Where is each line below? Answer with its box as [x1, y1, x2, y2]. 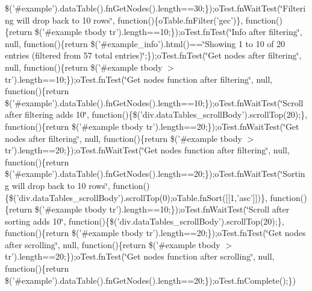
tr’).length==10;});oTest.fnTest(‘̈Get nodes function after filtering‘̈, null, [5, 72, 273, 85]
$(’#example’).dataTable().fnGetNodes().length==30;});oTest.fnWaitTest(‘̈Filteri [5, 2, 306, 14]
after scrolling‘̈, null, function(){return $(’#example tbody [5, 238, 220, 251]
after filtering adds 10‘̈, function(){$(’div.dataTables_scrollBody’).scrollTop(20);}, [5, 108, 308, 121]
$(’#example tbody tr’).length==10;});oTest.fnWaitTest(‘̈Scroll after [34, 203, 290, 216]
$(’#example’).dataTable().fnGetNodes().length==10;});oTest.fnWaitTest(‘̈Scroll [5, 96, 304, 109]
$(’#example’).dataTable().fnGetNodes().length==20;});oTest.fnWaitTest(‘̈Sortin [5, 167, 305, 180]
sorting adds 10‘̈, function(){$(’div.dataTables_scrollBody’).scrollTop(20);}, [5, 214, 284, 227]
